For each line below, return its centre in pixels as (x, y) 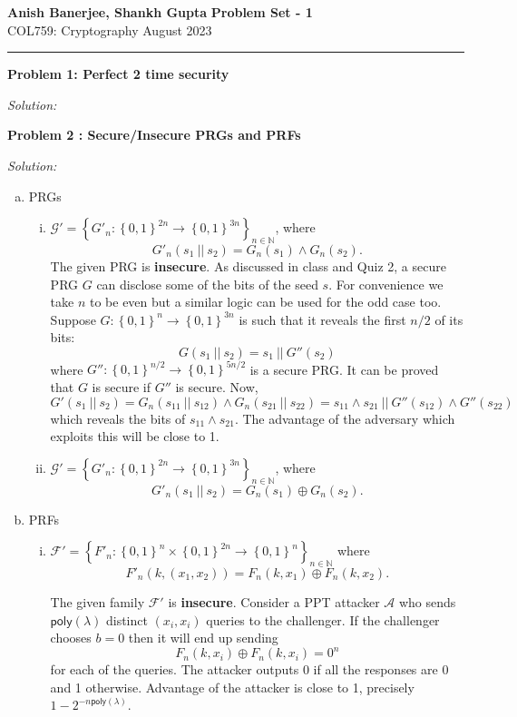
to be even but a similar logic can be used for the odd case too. (265, 302)
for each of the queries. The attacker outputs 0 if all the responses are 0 (249, 669)
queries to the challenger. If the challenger (323, 619)
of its (449, 319)
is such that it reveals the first (322, 319)
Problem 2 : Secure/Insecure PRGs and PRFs (154, 135)
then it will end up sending (203, 638)
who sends (427, 601)
